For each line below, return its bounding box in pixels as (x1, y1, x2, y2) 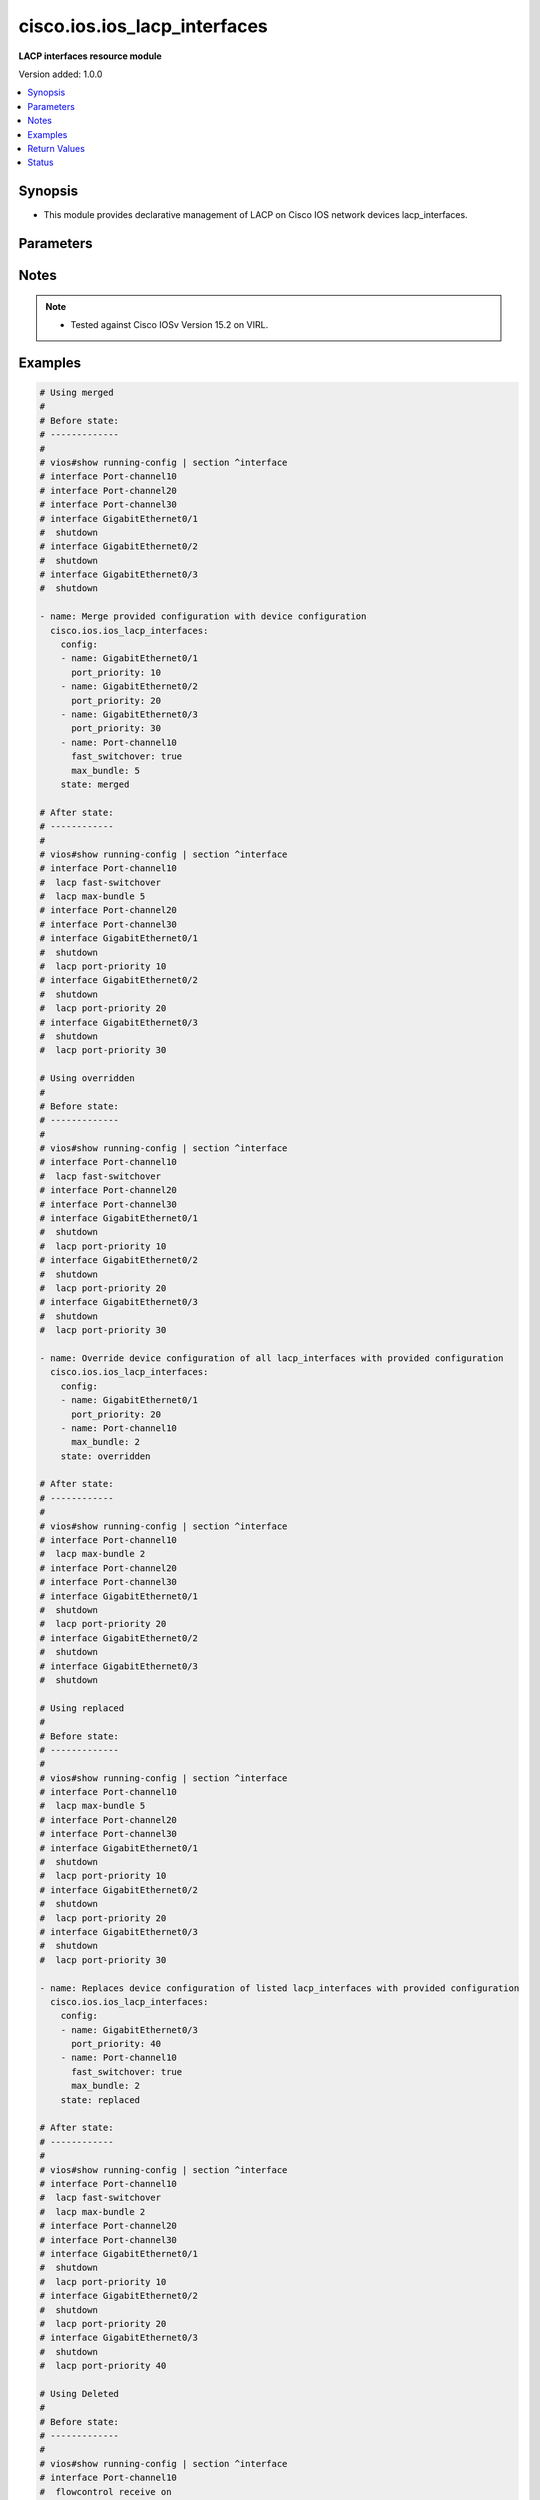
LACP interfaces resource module (18, 50, 162, 62)
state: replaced (60, 2094, 140, 2105)
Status (27, 156, 54, 169)
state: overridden (60, 1450, 151, 1462)
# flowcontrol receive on (39, 2486, 172, 2497)
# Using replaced (39, 1702, 125, 1714)
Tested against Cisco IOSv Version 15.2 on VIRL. (70, 319, 269, 330)
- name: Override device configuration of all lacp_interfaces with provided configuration (39, 1352, 504, 1364)
